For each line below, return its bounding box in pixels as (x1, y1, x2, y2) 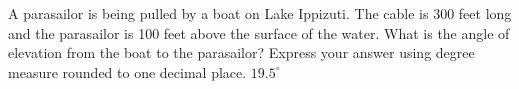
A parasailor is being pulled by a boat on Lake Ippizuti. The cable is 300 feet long (8, 3, 512, 23)
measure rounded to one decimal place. (8, 61, 247, 82)
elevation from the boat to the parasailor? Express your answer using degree (8, 42, 475, 63)
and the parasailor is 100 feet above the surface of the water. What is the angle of (8, 22, 510, 43)
